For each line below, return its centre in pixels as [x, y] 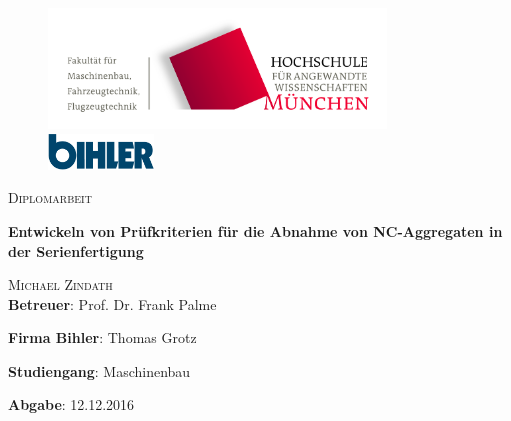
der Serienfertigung [76, 250]
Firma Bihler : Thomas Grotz [102, 337]
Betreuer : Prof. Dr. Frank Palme [112, 303]
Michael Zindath [60, 284]
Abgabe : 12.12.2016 [71, 404]
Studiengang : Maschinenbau [99, 370]
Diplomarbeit [50, 197]
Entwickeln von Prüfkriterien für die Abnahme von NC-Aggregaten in [255, 230]
